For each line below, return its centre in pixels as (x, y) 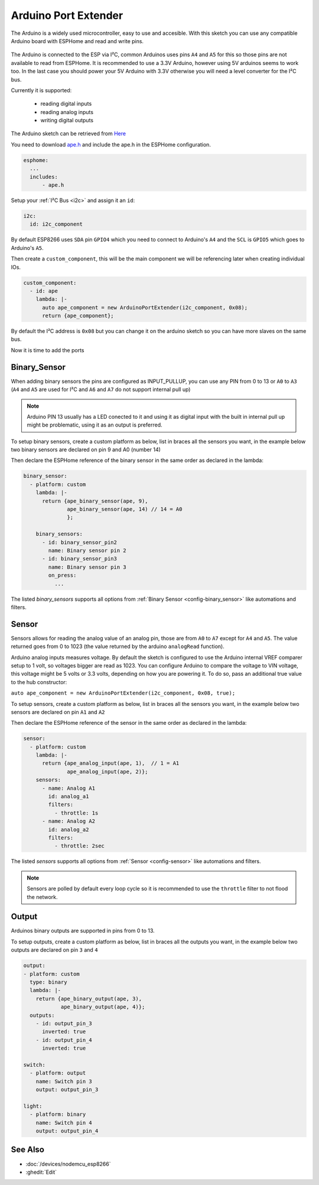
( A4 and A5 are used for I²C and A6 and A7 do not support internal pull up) (101, 389)
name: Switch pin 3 (64, 1081)
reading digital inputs (66, 104)
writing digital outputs (67, 121)
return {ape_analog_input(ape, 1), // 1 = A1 (111, 763)
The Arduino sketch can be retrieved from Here (69, 134)
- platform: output (58, 1073)
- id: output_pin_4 (64, 1040)
